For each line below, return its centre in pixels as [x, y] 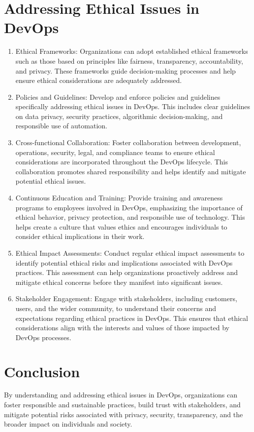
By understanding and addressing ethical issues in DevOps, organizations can [121, 395]
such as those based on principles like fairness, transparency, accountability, [129, 60]
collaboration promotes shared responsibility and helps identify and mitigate [131, 171]
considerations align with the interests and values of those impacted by [122, 328]
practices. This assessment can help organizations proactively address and [127, 272]
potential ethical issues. [51, 181]
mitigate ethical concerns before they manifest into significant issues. [119, 282]
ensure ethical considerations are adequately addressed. [99, 80]
